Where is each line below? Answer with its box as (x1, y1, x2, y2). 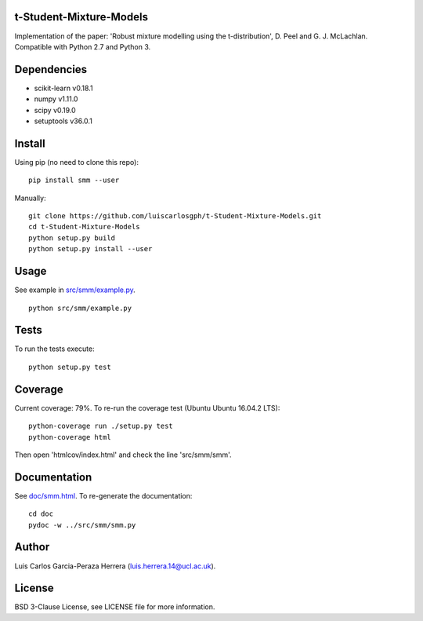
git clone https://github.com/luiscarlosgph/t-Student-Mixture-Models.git (28, 212, 322, 221)
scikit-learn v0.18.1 (34, 83, 93, 93)
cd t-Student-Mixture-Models (28, 222, 140, 232)
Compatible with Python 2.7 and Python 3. (14, 42, 151, 51)
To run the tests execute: (14, 344, 96, 353)
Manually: (14, 193, 46, 203)
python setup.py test (28, 362, 111, 371)
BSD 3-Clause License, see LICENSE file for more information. (14, 602, 215, 612)
